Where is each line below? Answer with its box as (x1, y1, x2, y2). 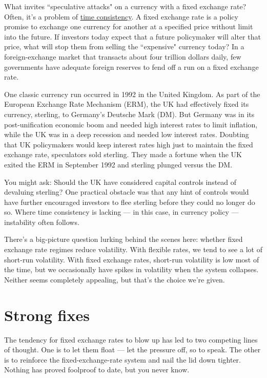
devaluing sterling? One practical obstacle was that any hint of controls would (4, 186, 249, 197)
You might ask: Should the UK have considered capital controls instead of (4, 176, 237, 187)
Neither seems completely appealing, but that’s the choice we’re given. (4, 274, 225, 285)
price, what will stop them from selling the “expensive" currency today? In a (4, 41, 244, 52)
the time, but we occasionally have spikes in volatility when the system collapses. (4, 264, 259, 275)
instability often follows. (4, 216, 79, 227)
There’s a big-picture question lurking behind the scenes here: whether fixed (4, 234, 243, 244)
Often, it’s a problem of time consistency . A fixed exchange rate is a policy (4, 11, 238, 22)
